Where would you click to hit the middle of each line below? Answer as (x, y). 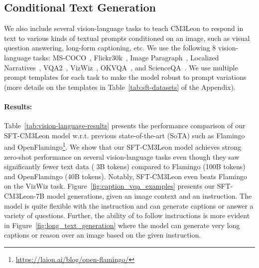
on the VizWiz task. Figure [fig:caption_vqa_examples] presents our (109, 186)
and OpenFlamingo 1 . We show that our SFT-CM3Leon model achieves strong (123, 146)
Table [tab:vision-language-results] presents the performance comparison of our (125, 126)
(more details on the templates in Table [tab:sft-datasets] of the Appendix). (120, 87)
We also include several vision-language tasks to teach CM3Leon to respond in (124, 28)
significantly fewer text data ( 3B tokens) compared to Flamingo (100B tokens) (125, 166)
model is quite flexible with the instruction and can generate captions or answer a (129, 205)
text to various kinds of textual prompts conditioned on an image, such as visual (127, 38)
